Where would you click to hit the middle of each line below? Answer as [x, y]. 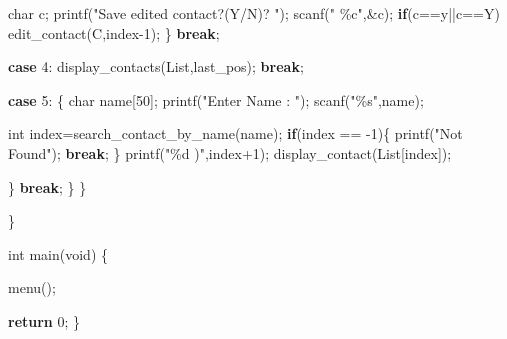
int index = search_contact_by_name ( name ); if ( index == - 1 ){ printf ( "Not [235, 133]
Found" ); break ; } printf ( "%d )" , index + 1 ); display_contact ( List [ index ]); [230, 152]
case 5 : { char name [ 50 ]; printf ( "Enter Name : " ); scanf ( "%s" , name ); [216, 99]
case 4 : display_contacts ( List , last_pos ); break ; [156, 66]
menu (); [32, 287]
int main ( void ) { [58, 253]
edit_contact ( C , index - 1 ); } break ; [114, 32]
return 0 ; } [44, 320]
